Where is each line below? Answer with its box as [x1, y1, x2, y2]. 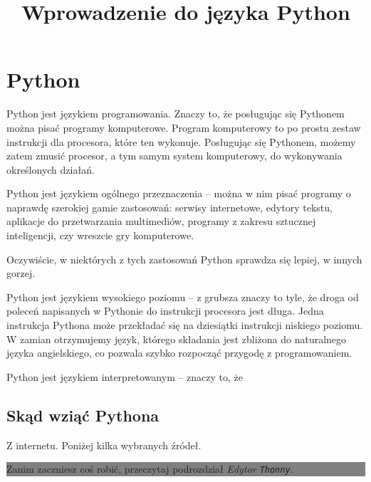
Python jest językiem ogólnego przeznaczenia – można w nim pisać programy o [6, 186, 351, 201]
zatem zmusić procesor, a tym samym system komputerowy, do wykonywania [6, 148, 343, 163]
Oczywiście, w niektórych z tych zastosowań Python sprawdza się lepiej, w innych [6, 251, 362, 266]
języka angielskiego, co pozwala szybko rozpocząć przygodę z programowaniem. [6, 345, 352, 360]
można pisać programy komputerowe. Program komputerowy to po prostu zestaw [6, 120, 361, 135]
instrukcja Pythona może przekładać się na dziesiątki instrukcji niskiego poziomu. [6, 318, 363, 332]
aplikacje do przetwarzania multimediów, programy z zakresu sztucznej [6, 214, 316, 229]
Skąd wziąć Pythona [6, 404, 160, 426]
